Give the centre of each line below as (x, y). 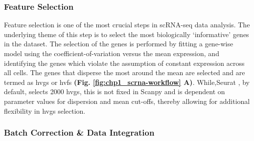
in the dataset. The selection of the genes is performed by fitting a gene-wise (119, 44)
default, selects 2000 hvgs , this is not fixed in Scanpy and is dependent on (115, 91)
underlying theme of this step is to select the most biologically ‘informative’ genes (127, 34)
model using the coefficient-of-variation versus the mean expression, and (112, 53)
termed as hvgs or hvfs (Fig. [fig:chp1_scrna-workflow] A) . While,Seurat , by (127, 82)
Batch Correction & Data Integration (79, 132)
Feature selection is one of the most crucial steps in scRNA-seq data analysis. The (127, 25)
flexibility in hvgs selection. (45, 111)
